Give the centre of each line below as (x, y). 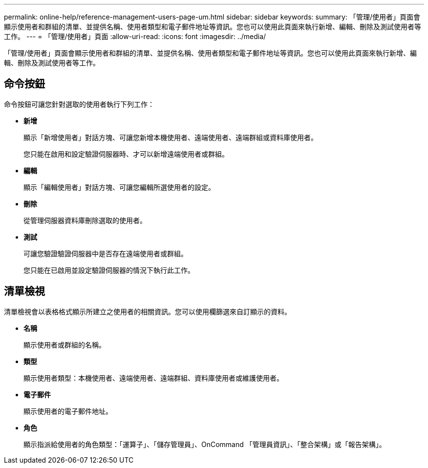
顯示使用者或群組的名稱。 (64, 345)
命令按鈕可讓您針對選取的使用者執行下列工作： (79, 104)
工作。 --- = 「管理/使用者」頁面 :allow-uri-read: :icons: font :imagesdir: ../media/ (135, 36)
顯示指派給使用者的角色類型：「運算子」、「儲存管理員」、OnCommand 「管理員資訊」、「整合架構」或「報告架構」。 (205, 444)
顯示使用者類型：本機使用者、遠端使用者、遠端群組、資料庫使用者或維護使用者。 (153, 378)
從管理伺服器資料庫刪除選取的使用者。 (85, 220)
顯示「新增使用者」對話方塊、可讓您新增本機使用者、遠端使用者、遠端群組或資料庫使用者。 (171, 137)
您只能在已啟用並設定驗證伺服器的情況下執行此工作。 (109, 270)
